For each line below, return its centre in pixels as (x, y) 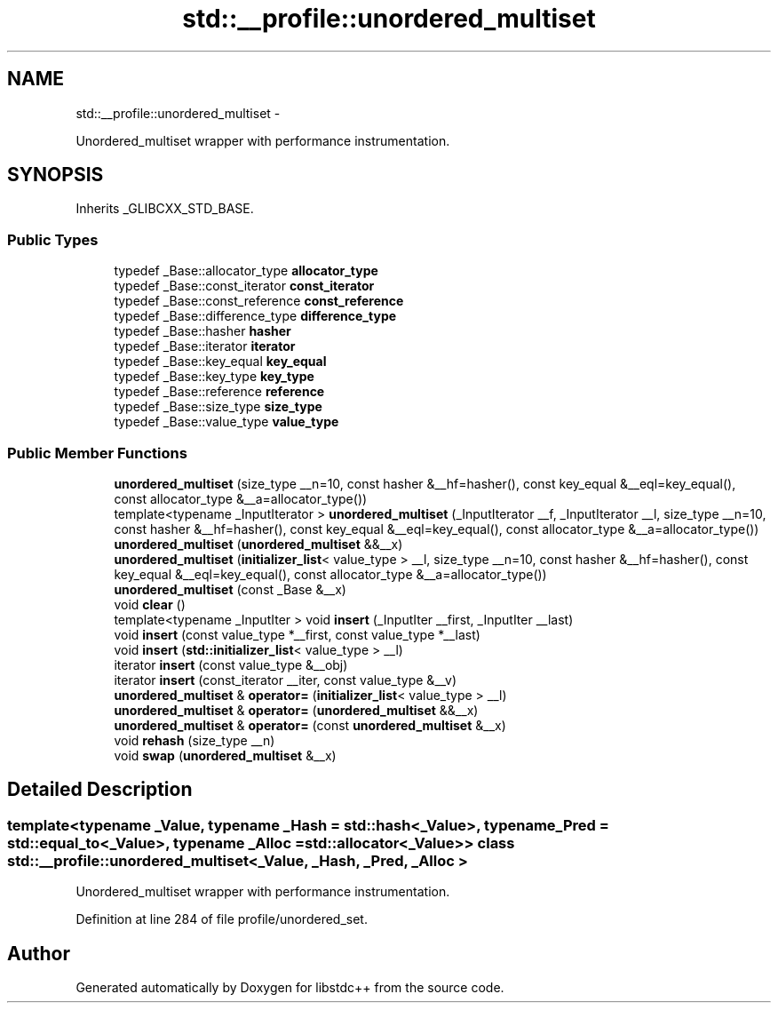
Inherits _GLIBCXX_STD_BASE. (165, 209)
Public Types (53, 239)
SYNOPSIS (56, 175)
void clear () (150, 604)
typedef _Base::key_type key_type (214, 377)
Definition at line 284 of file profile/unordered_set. (222, 919)
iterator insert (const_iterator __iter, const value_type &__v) (286, 680)
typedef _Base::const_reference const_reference (259, 301)
